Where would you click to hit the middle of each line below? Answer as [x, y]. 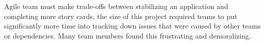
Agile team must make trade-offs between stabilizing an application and [116, 6]
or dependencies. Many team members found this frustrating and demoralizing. [128, 35]
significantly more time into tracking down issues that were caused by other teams [132, 26]
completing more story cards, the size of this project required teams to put [121, 16]
